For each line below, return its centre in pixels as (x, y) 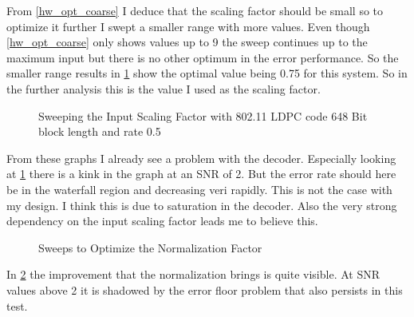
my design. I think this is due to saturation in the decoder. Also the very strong (202, 205)
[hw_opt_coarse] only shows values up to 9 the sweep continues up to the (187, 42)
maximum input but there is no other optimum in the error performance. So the (203, 57)
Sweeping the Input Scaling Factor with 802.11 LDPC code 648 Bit (203, 115)
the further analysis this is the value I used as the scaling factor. (164, 88)
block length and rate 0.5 (100, 131)
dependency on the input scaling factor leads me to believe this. (162, 221)
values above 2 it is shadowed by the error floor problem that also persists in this (205, 289)
